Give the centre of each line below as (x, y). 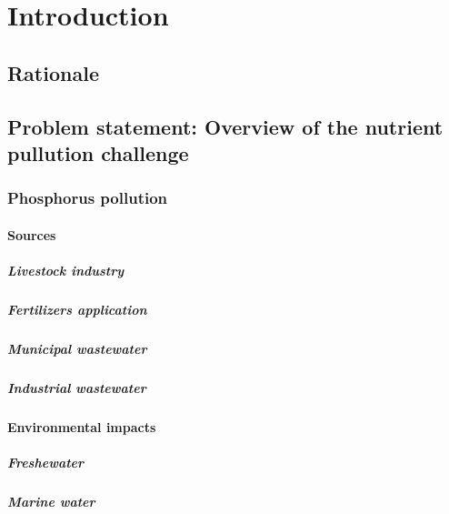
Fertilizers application (77, 309)
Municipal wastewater (77, 348)
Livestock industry (66, 270)
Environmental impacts (82, 426)
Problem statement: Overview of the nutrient (225, 126)
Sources (32, 234)
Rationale (53, 72)
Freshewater (46, 463)
